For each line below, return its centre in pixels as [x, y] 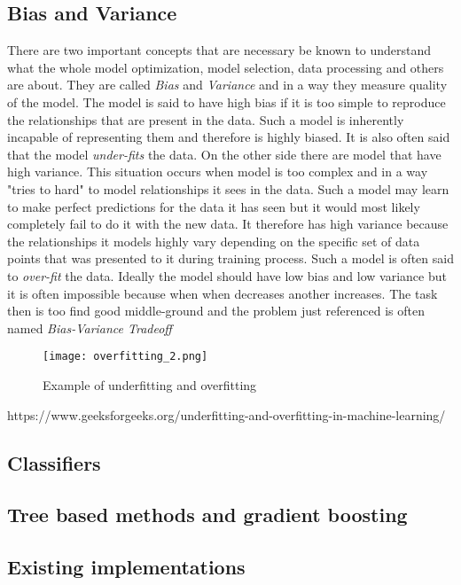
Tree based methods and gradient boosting [207, 515]
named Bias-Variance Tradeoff [90, 328]
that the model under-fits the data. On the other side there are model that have [224, 154]
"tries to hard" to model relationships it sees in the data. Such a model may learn [228, 188]
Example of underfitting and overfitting [150, 384]
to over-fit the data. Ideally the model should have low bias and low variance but [227, 275]
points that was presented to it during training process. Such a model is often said [230, 258]
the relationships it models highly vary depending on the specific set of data [214, 241]
